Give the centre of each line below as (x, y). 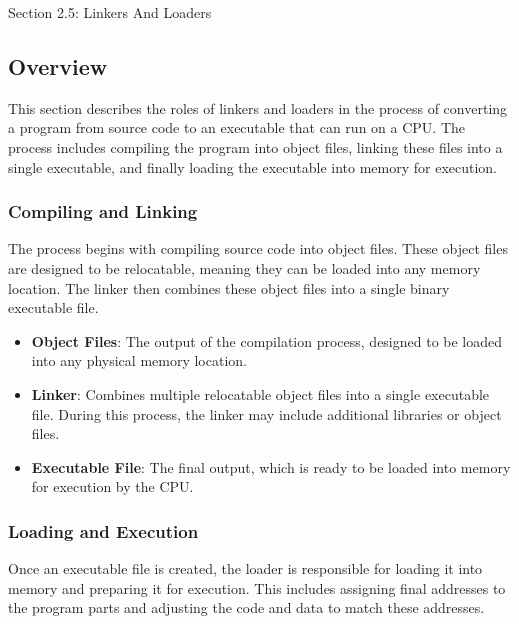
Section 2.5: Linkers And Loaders (110, 12)
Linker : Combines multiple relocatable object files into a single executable (260, 393)
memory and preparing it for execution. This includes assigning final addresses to (257, 587)
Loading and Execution (103, 530)
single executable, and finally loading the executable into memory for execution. (253, 166)
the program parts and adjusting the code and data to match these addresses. (246, 607)
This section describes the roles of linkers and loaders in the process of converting (258, 107)
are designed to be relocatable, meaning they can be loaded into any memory (244, 267)
